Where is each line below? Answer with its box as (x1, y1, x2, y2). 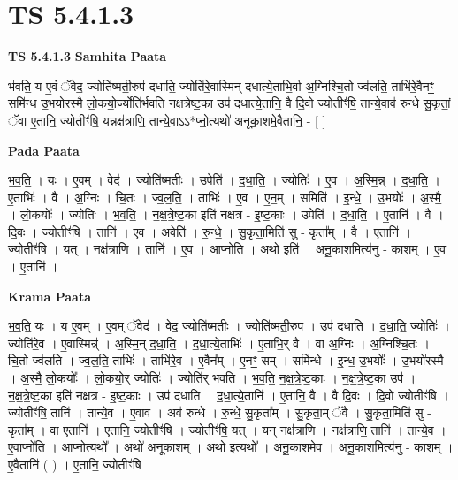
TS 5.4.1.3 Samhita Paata (8, 47, 167, 65)
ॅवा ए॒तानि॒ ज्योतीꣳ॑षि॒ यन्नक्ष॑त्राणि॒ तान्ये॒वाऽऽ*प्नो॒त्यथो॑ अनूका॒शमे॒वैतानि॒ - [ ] (8, 110, 326, 129)
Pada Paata (8, 141, 80, 159)
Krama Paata (8, 286, 91, 305)
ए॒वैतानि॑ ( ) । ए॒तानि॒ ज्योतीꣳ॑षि (8, 455, 141, 473)
